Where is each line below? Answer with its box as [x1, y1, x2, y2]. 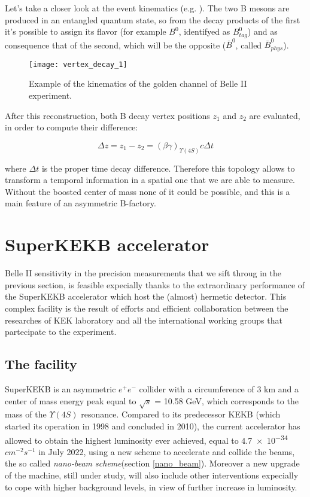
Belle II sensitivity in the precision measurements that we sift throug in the [5, 267, 281, 279]
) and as [247, 25, 278, 38]
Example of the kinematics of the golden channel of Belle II [29, 77, 247, 90]
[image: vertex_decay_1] [29, 60, 127, 69]
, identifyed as [178, 25, 230, 38]
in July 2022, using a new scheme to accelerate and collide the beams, [38, 445, 295, 458]
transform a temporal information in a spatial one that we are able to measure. [5, 173, 296, 186]
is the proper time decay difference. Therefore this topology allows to [41, 161, 295, 174]
